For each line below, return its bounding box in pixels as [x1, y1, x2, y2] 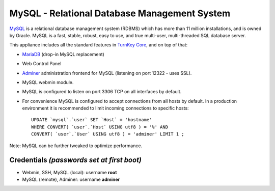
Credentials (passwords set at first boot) [9, 156, 142, 165]
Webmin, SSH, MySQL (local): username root [22, 169, 117, 175]
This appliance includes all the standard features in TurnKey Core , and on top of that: [9, 42, 188, 48]
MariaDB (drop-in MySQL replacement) [22, 51, 104, 57]
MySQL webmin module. [22, 79, 74, 85]
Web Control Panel [22, 61, 62, 67]
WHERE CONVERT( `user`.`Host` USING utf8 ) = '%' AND [31, 124, 168, 130]
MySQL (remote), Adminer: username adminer [22, 176, 120, 182]
